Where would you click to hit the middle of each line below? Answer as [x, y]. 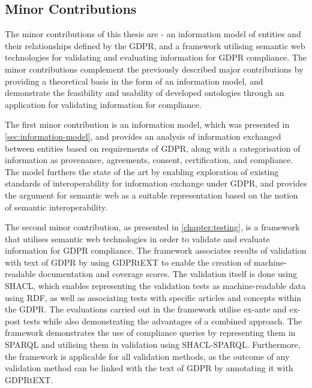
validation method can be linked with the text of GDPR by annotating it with [149, 368]
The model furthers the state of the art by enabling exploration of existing [142, 171]
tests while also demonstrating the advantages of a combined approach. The [163, 321]
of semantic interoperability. [56, 207]
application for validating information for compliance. [103, 104]
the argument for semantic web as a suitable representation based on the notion [151, 195]
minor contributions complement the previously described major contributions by [154, 69]
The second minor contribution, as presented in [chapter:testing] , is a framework [152, 227]
